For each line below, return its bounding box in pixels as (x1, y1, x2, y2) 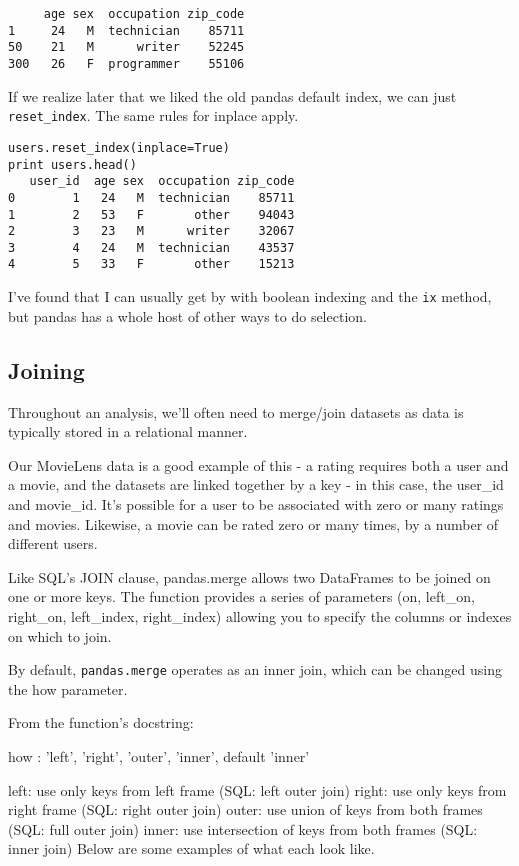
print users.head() (8, 157, 137, 172)
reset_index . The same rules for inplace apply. (8, 105, 299, 126)
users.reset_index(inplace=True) (8, 140, 230, 155)
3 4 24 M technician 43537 (8, 240, 295, 255)
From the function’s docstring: (8, 712, 194, 733)
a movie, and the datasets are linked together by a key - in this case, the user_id (8, 474, 504, 495)
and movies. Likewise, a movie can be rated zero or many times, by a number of (8, 513, 499, 534)
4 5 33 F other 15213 (8, 257, 295, 272)
